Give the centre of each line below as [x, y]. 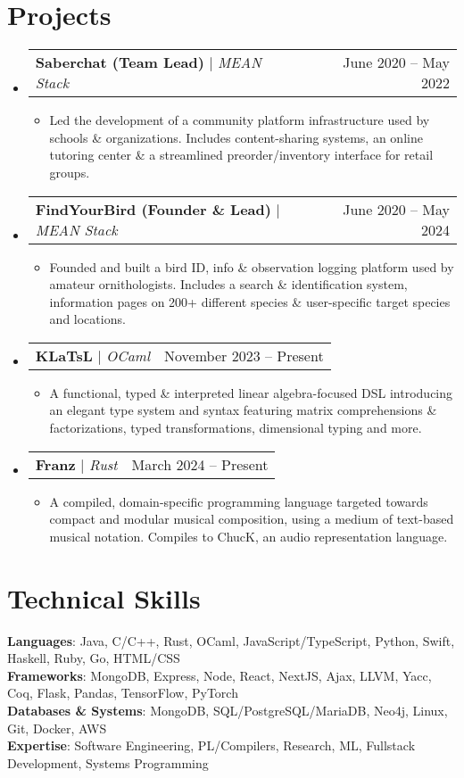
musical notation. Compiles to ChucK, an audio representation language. [249, 536]
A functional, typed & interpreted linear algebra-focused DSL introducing [251, 392]
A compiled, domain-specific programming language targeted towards [239, 501]
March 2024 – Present [200, 464]
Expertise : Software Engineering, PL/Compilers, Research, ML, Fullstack [211, 745]
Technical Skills [104, 597]
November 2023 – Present [244, 355]
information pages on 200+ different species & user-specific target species [250, 301]
